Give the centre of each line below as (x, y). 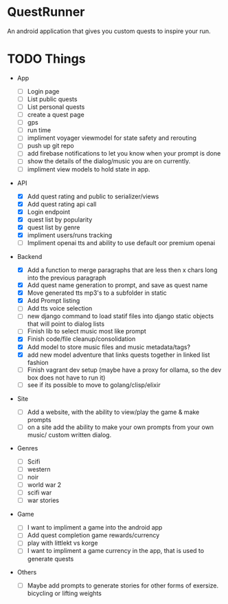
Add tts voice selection (60, 309)
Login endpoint (49, 211)
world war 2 (44, 485)
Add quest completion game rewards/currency (93, 535)
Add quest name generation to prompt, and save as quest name (117, 285)
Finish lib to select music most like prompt (87, 331)
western (39, 469)
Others (27, 572)
